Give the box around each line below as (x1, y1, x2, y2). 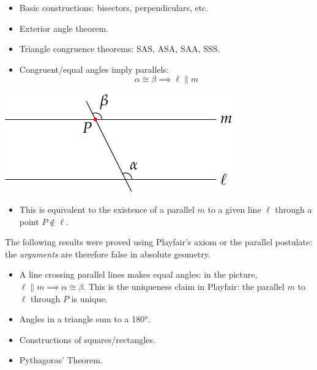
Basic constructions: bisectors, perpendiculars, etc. (19, 1, 209, 13)
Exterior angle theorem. (19, 21, 109, 34)
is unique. (71, 292, 108, 305)
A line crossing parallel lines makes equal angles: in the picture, (19, 268, 258, 281)
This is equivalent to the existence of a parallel (19, 202, 195, 215)
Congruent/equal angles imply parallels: (19, 62, 169, 75)
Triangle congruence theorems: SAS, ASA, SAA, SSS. (19, 42, 220, 55)
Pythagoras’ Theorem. (19, 353, 103, 366)
